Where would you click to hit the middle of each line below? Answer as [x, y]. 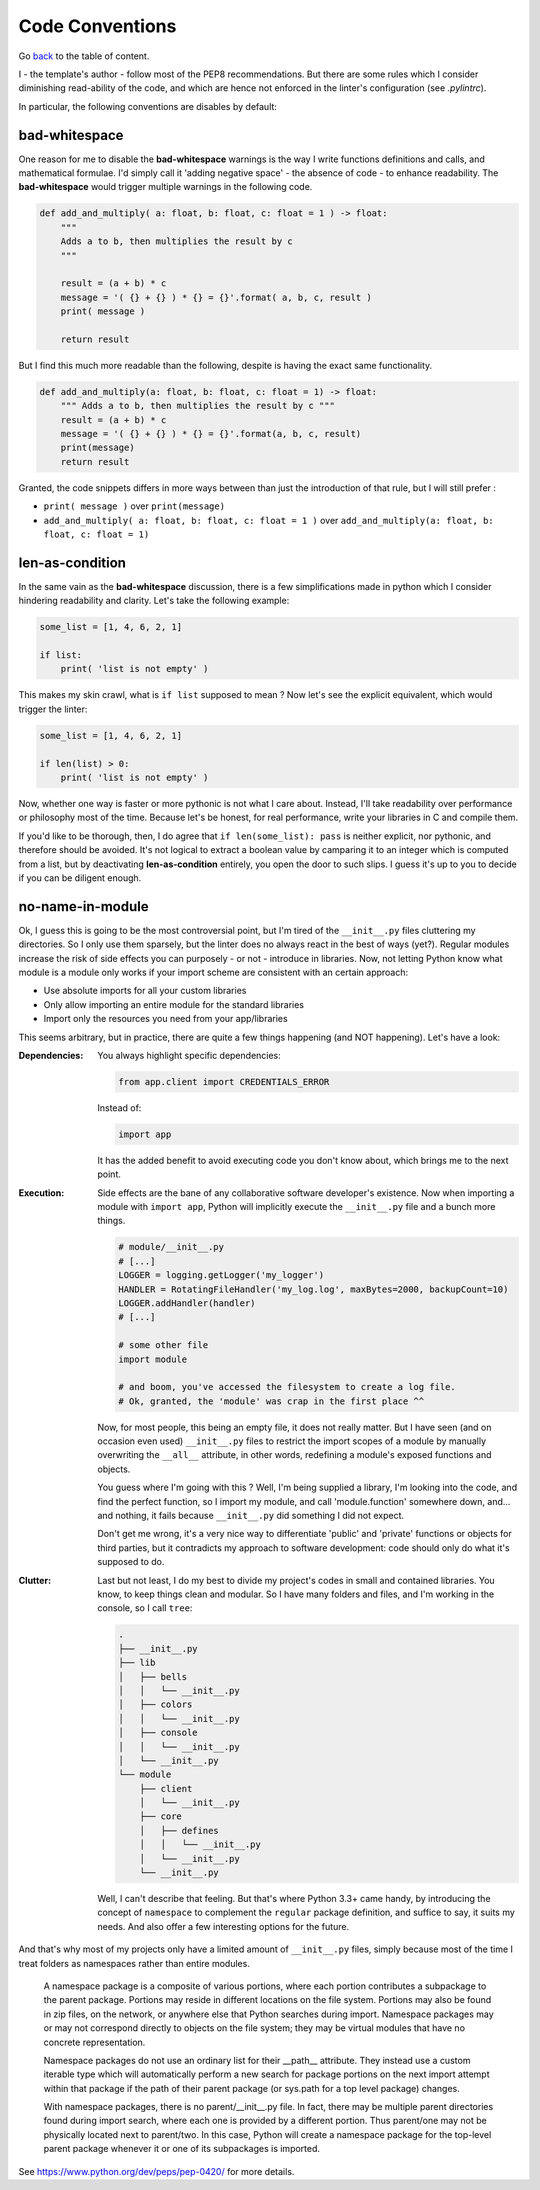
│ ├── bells [153, 1676]
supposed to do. [131, 1562]
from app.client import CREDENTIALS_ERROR [224, 1081]
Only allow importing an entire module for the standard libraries [174, 1004]
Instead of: [119, 1107]
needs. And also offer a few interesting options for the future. [223, 1926]
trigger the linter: [53, 709]
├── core [160, 1816]
